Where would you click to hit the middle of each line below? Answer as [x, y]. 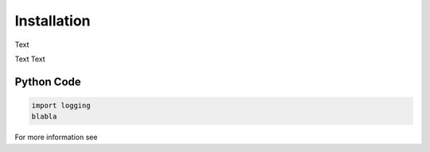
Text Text [30, 59]
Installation [53, 21]
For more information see [56, 137]
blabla [44, 117]
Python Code [48, 82]
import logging [61, 105]
